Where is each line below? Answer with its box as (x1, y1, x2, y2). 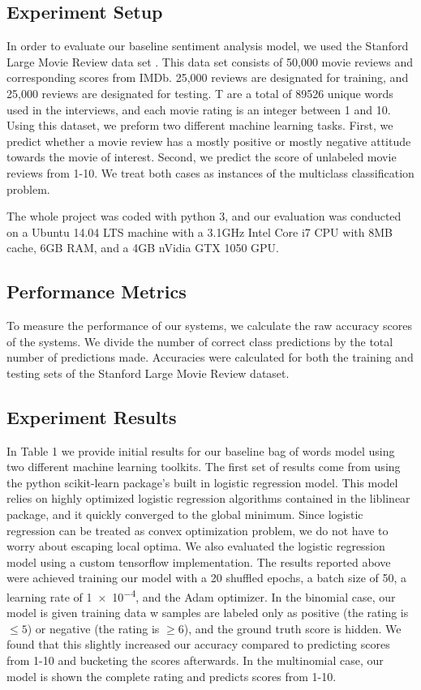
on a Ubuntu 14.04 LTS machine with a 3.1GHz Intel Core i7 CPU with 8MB (6, 223, 393, 240)
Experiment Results (6, 404, 177, 429)
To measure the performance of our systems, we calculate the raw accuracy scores (6, 317, 412, 334)
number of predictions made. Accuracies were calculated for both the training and (6, 349, 414, 366)
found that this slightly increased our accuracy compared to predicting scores (6, 636, 390, 653)
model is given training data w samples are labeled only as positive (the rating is (6, 604, 409, 621)
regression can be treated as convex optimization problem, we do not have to (6, 521, 389, 538)
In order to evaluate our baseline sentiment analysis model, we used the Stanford (6, 37, 409, 54)
